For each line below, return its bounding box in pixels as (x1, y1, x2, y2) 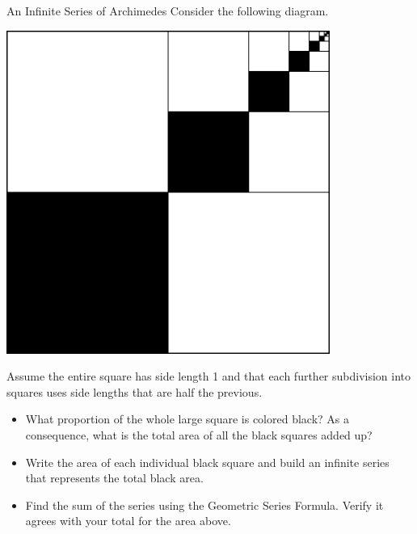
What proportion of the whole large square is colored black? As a (25, 410, 349, 427)
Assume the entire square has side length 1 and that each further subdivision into (6, 368, 411, 385)
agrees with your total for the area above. (25, 512, 231, 529)
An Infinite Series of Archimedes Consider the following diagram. (6, 2, 329, 19)
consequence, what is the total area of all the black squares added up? (25, 426, 373, 443)
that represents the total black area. (25, 469, 204, 486)
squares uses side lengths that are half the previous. (6, 383, 263, 400)
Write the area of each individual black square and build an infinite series (25, 453, 390, 470)
